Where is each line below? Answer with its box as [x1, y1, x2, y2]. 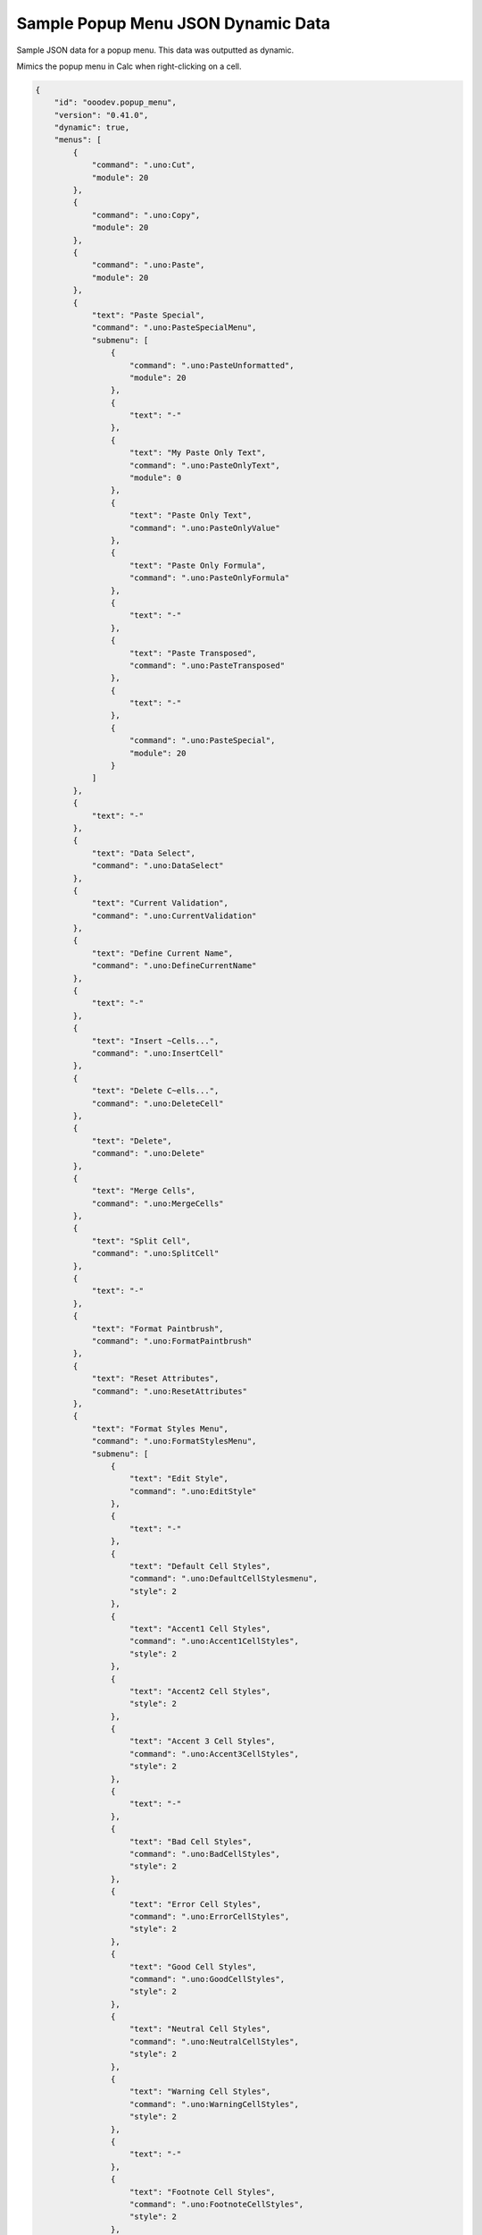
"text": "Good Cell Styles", [129, 1961, 257, 1971]
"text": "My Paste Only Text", [129, 448, 267, 458]
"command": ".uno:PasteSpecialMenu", [91, 323, 257, 333]
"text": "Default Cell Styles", [129, 1561, 271, 1572]
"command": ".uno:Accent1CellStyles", [129, 1636, 299, 1647]
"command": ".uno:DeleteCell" [91, 1098, 224, 1109]
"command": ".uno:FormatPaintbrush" [91, 1336, 253, 1345]
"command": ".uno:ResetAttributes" [91, 1386, 247, 1396]
